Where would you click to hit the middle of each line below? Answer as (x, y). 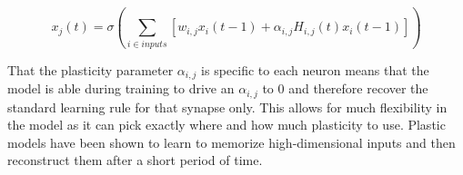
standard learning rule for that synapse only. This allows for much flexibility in (227, 107)
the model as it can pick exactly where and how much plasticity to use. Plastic (226, 125)
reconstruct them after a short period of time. (135, 160)
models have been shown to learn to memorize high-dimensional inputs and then (231, 142)
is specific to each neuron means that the (315, 69)
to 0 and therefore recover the (345, 88)
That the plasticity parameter (91, 69)
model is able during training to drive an (121, 88)
